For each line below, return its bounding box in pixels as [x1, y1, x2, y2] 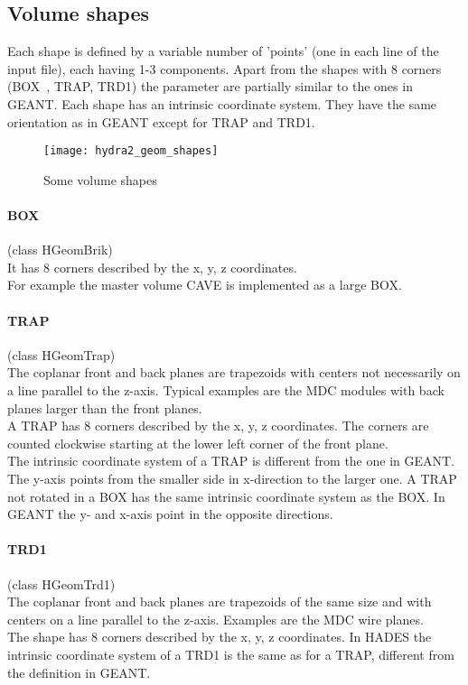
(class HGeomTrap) [7, 345, 116, 364]
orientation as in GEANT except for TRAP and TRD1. [7, 112, 315, 131]
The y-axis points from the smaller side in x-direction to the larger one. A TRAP [7, 468, 457, 487]
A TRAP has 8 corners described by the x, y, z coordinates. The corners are [7, 416, 429, 435]
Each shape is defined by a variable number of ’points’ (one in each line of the [7, 42, 439, 60]
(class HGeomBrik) [7, 240, 113, 259]
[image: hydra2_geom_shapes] [43, 144, 219, 158]
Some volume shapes [43, 170, 157, 189]
